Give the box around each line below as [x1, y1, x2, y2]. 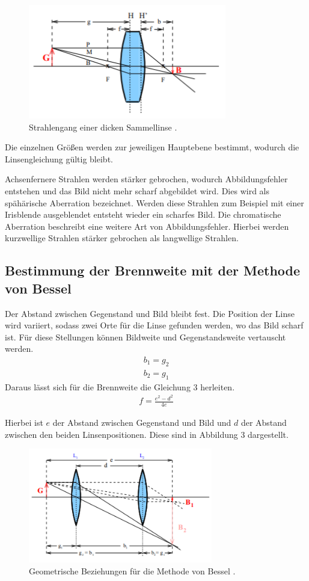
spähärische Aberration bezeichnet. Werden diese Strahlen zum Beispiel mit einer [5, 196, 304, 209]
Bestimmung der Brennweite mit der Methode [5, 261, 301, 280]
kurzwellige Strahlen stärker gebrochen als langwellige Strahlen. [5, 232, 239, 244]
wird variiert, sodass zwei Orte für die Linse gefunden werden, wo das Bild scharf [5, 319, 304, 331]
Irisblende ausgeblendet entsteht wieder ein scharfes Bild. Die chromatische [5, 208, 281, 221]
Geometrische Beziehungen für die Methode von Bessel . [29, 564, 236, 577]
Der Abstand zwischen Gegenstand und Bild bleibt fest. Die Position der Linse [5, 307, 295, 319]
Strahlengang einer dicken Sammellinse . [29, 120, 177, 133]
